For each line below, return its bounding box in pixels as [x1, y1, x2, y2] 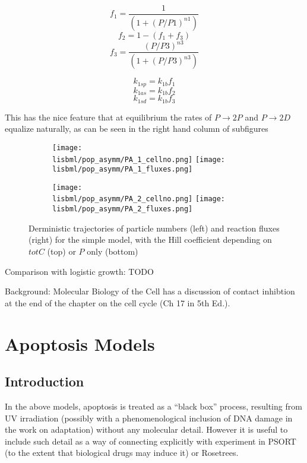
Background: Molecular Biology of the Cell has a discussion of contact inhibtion [5, 285, 295, 297]
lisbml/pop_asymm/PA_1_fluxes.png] [52, 165, 193, 174]
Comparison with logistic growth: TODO [5, 265, 154, 277]
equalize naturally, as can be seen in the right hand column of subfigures [5, 122, 268, 135]
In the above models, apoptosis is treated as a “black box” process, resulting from [5, 399, 302, 412]
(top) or [47, 245, 76, 257]
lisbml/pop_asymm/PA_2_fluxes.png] [52, 205, 193, 214]
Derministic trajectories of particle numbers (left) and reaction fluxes [29, 221, 280, 234]
